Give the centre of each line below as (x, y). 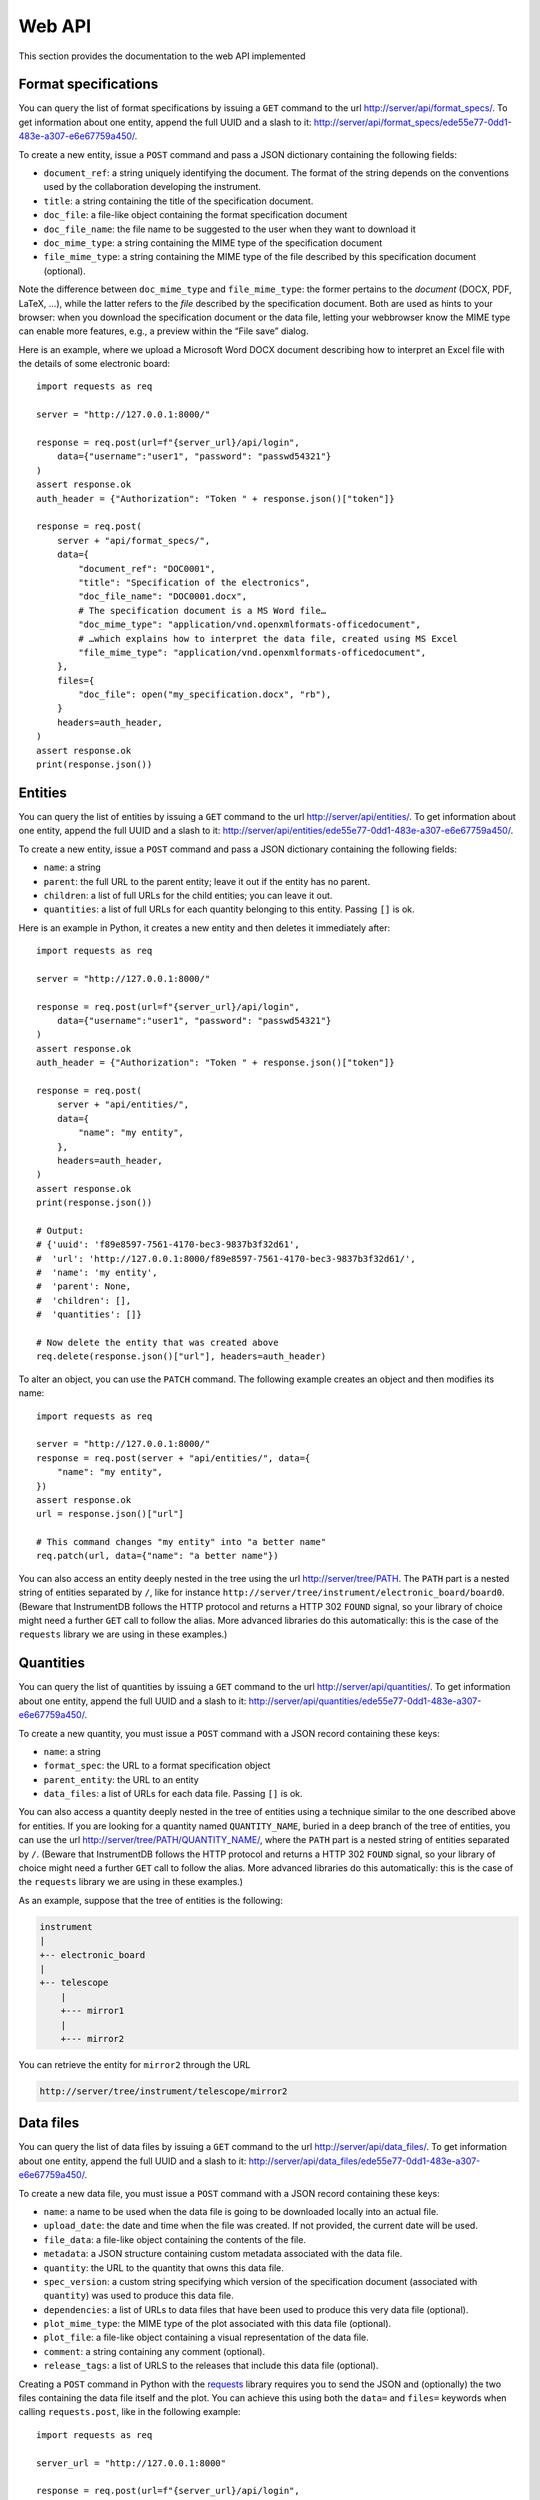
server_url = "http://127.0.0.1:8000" (131, 2463)
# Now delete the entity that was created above (157, 1342)
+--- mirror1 (92, 2011)
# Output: (60, 1230)
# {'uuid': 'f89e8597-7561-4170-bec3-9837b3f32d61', (168, 1244)
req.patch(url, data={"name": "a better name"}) (157, 1556)
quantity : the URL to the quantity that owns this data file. (164, 2267)
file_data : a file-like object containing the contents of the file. (175, 2239)
